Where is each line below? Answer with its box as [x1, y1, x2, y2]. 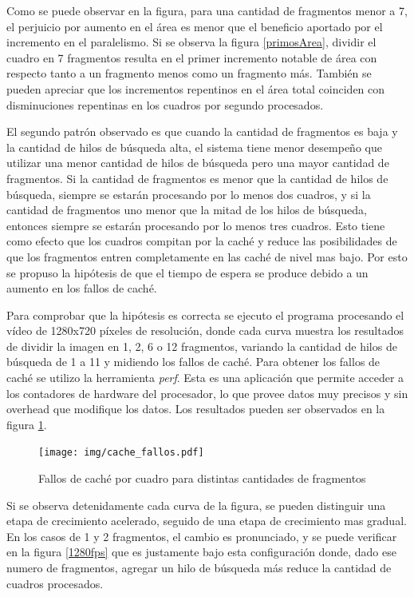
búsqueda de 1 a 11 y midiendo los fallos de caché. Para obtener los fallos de [6, 353, 380, 370]
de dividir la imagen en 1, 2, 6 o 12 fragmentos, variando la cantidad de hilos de [6, 337, 397, 354]
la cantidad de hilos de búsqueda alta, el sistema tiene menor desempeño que [6, 138, 382, 155]
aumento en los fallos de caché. [6, 280, 157, 297]
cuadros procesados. [6, 575, 104, 591]
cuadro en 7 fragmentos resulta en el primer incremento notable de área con [6, 49, 377, 66]
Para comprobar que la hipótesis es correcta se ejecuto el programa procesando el [6, 306, 404, 323]
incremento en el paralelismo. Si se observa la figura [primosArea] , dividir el [6, 34, 377, 50]
